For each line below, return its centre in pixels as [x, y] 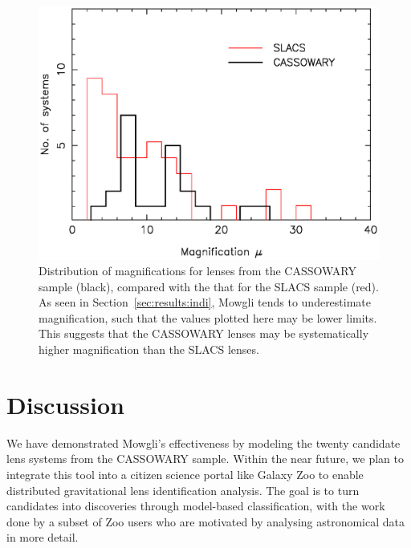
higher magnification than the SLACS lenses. [149, 349]
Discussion [65, 404]
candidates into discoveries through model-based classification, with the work [196, 506]
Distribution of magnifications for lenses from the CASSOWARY [197, 271]
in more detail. [43, 537]
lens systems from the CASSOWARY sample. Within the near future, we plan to [205, 459]
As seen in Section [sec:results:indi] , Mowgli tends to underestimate [205, 302]
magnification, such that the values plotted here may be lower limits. [208, 317]
